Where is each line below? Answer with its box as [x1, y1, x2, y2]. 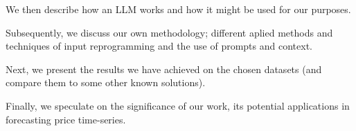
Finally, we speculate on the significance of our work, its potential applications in [6, 98, 350, 112]
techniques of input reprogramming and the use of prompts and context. [6, 39, 312, 53]
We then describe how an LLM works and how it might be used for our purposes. [6, 2, 351, 16]
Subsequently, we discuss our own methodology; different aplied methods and [6, 25, 333, 39]
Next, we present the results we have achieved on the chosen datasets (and [6, 61, 322, 76]
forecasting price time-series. [6, 112, 126, 126]
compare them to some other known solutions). [6, 75, 206, 90]
